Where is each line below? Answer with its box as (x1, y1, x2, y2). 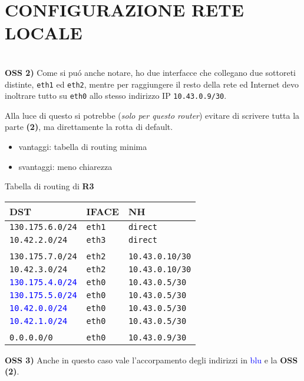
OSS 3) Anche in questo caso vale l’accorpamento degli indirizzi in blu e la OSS (5, 353, 298, 366)
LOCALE (5, 21, 82, 45)
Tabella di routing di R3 (5, 180, 94, 192)
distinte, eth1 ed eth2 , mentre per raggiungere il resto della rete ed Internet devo (5, 78, 299, 90)
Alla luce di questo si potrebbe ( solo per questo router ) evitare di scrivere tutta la (5, 109, 300, 121)
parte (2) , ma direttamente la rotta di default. (5, 121, 173, 133)
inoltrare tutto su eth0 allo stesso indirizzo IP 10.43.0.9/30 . (5, 89, 227, 102)
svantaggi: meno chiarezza (18, 160, 113, 172)
